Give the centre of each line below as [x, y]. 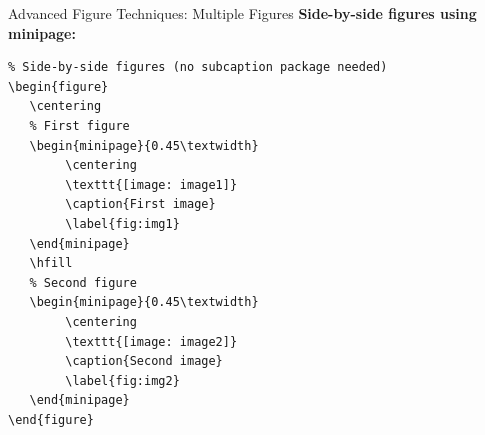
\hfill [51, 263]
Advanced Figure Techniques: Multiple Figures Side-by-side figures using [242, 13]
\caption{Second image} [144, 361]
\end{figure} [51, 419]
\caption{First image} [140, 204]
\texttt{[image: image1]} [151, 184]
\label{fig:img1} [122, 223]
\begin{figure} [58, 86]
